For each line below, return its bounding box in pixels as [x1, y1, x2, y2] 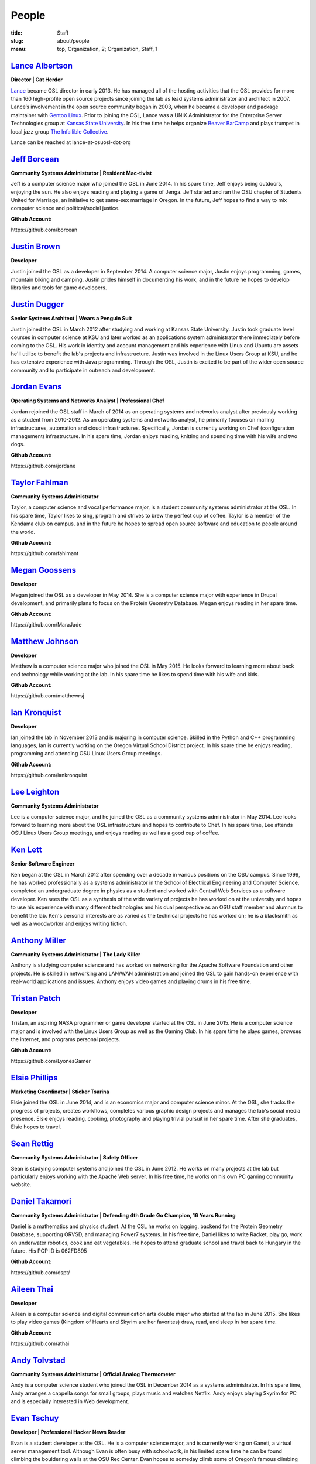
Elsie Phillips [11, 1072, 58, 1083]
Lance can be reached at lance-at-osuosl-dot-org [11, 138, 131, 146]
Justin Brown [11, 242, 60, 252]
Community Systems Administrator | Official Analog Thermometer [11, 1371, 176, 1378]
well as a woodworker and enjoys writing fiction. [11, 920, 128, 927]
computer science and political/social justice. [11, 205, 120, 212]
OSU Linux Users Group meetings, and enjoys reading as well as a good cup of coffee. [11, 829, 219, 837]
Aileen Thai [11, 1284, 54, 1294]
